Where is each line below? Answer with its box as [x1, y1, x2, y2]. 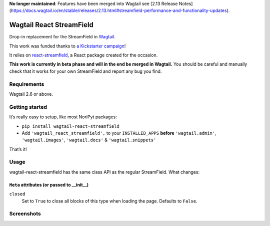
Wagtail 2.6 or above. [9, 91, 53, 97]
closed [9, 191, 25, 197]
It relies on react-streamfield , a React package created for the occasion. [9, 52, 158, 58]
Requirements [9, 80, 44, 87]
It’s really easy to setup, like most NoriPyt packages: [9, 114, 117, 120]
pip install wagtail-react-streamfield [21, 123, 119, 129]
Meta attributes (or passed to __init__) [9, 182, 89, 188]
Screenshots [9, 210, 41, 217]
